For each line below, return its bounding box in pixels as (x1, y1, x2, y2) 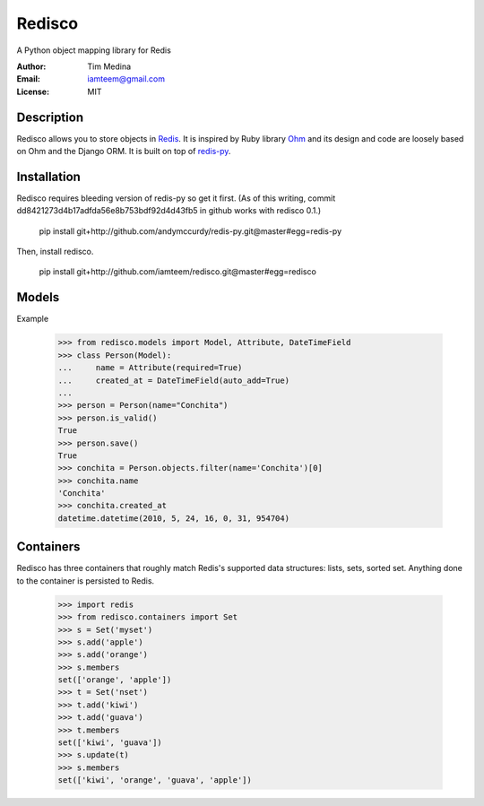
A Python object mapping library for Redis (16, 45, 172, 56)
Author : (16, 61, 47, 72)
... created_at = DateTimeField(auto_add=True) (57, 375, 290, 386)
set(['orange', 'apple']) (57, 675, 172, 685)
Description (16, 109, 84, 125)
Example (16, 314, 49, 325)
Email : (16, 74, 40, 84)
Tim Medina (87, 61, 132, 72)
